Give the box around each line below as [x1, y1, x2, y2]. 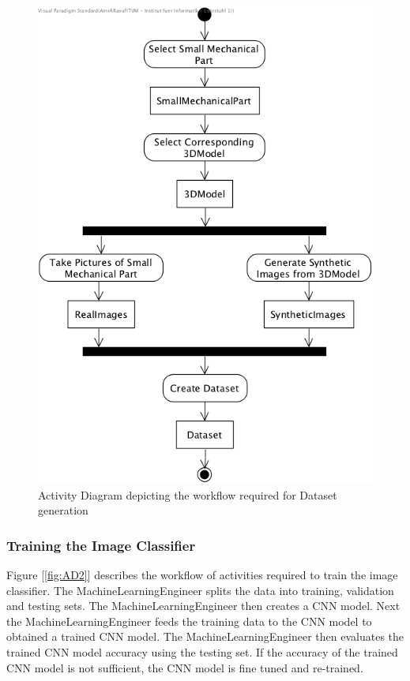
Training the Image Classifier [6, 535, 196, 555]
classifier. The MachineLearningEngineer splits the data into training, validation [6, 582, 394, 598]
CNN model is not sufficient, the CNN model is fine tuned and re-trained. [6, 659, 363, 675]
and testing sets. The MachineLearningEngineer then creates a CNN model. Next [6, 597, 401, 614]
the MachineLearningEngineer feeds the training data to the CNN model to [6, 612, 372, 629]
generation [38, 502, 88, 518]
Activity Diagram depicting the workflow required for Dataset [38, 486, 337, 503]
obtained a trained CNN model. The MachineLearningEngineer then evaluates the [6, 628, 404, 645]
